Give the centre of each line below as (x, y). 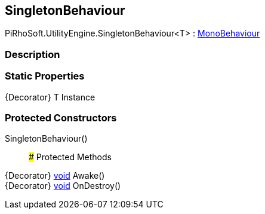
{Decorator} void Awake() (55, 176)
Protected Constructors (61, 117)
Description (33, 54)
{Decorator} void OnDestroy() (63, 186)
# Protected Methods (70, 157)
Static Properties (45, 76)
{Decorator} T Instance (50, 97)
